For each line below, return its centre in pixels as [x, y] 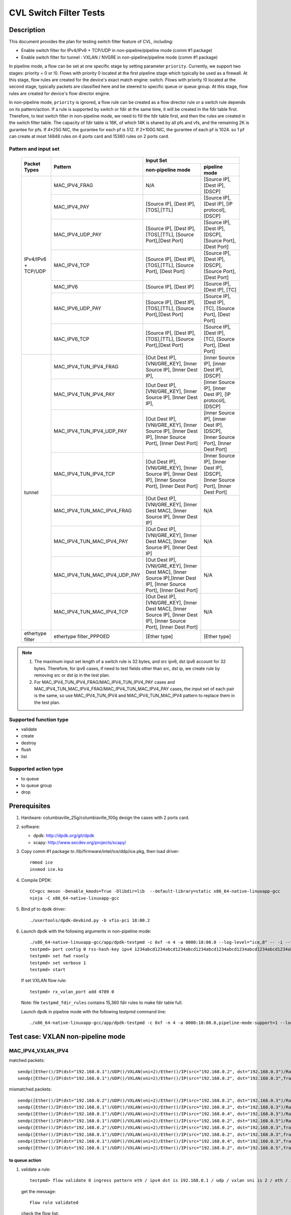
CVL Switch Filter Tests [57, 13]
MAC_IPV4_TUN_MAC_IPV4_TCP [91, 612]
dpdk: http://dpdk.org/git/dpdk [64, 835]
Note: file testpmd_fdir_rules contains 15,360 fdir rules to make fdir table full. [102, 1003]
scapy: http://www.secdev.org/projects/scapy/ [80, 842]
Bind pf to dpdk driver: [44, 909]
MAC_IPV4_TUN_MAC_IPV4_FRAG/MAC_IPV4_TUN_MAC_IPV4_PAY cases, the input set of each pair [134, 689]
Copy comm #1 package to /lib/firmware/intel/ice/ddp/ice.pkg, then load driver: [100, 851]
